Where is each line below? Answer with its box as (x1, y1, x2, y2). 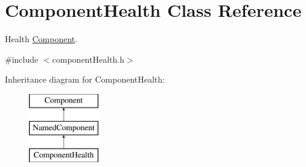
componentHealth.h (52, 52, 124, 65)
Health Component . (5, 33, 78, 45)
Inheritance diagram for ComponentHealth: (5, 73, 165, 86)
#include (5, 52, 39, 65)
